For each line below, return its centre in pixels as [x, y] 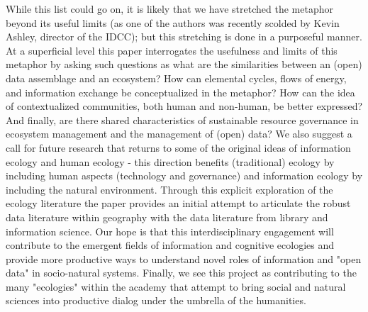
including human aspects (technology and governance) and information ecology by [184, 175]
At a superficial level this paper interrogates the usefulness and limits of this [172, 50]
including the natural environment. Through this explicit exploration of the [169, 189]
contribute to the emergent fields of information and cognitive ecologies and [170, 245]
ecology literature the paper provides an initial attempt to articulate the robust [178, 203]
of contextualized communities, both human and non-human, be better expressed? [184, 106]
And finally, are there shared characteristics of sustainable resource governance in [182, 119]
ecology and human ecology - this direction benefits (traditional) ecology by [170, 161]
